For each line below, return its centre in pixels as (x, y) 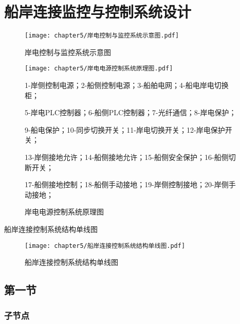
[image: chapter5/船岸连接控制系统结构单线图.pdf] (105, 246)
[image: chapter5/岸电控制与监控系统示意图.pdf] (102, 36)
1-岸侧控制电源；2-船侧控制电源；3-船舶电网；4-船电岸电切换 (127, 85)
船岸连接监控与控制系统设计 (98, 12)
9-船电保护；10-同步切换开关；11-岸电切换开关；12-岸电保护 (125, 129)
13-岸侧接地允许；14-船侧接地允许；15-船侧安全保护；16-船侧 (127, 157)
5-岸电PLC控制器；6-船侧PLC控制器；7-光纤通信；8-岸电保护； (131, 112)
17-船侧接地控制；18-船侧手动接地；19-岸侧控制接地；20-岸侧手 (130, 184)
